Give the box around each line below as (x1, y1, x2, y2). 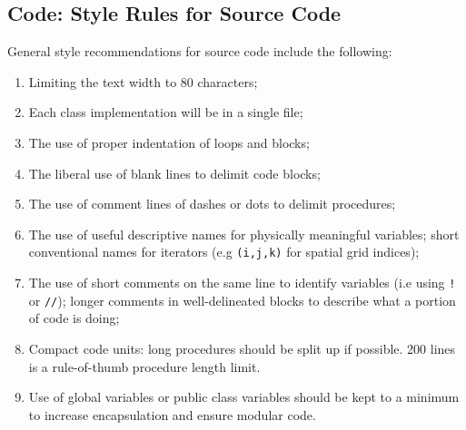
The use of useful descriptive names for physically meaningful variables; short (28, 224, 460, 243)
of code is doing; (28, 308, 120, 327)
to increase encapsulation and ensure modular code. (28, 405, 316, 424)
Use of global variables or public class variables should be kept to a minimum (28, 387, 460, 406)
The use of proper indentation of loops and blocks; (28, 132, 310, 151)
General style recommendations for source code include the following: (7, 42, 392, 61)
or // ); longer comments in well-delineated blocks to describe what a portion (28, 290, 456, 309)
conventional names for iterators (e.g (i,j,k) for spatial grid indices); (28, 242, 420, 261)
